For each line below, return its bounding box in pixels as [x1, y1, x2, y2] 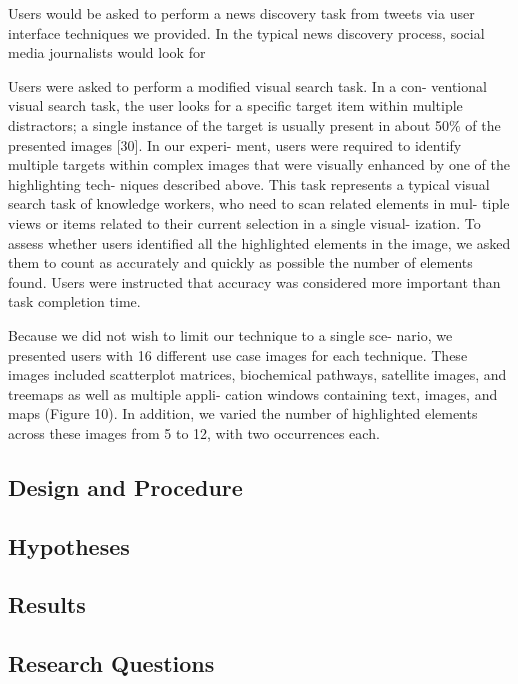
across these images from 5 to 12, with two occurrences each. [8, 422, 380, 443]
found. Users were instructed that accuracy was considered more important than [8, 271, 501, 292]
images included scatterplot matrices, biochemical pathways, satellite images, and [8, 364, 507, 385]
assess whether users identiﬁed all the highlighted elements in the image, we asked [8, 232, 511, 253]
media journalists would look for [8, 42, 206, 63]
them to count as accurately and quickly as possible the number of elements [8, 252, 473, 273]
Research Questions [8, 648, 215, 679]
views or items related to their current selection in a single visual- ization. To [8, 212, 481, 233]
